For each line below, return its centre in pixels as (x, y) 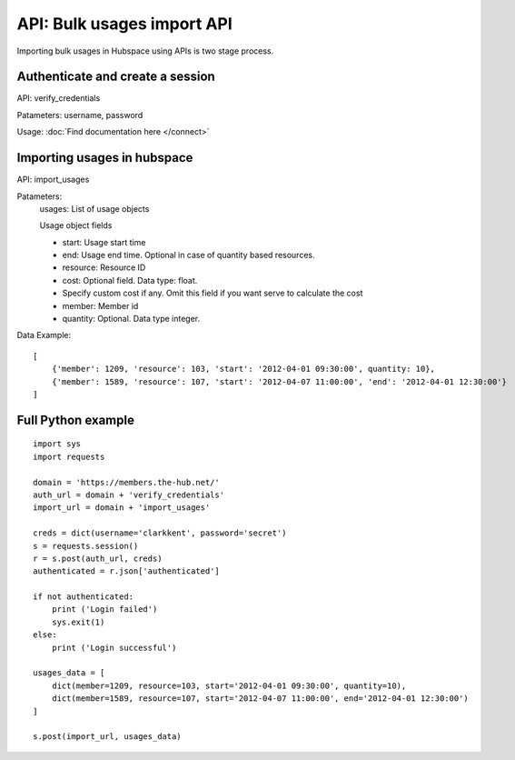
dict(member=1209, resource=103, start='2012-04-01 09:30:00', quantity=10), (229, 685)
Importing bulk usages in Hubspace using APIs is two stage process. (145, 51)
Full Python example (76, 420)
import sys (57, 444)
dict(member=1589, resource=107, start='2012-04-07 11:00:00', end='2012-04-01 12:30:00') (260, 699)
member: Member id (100, 305)
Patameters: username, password (80, 115)
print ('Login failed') (104, 610)
